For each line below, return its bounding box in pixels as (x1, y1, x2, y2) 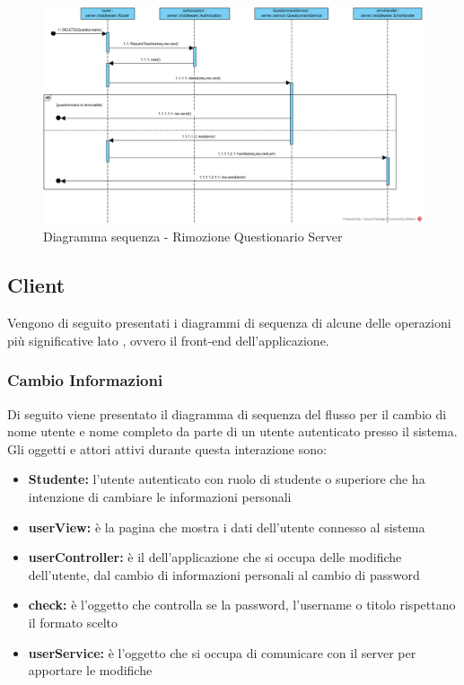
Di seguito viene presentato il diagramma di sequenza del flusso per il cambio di (7, 404, 447, 423)
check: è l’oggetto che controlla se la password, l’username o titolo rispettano (28, 595, 456, 614)
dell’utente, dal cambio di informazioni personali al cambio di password (28, 565, 420, 584)
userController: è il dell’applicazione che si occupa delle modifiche (28, 548, 402, 566)
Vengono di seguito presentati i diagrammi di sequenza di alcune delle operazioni (7, 313, 451, 332)
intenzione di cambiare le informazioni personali (28, 487, 292, 505)
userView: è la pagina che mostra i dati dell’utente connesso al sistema (28, 517, 425, 536)
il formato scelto (28, 612, 118, 631)
